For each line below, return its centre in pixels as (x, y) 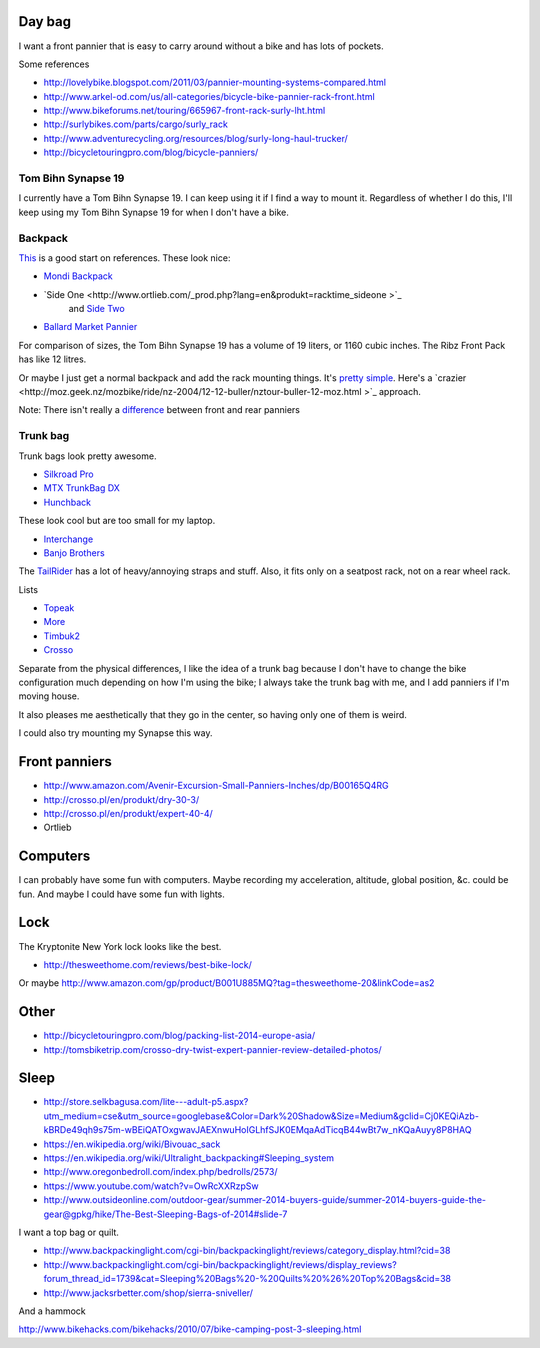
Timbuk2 (61, 636)
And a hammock (52, 1311)
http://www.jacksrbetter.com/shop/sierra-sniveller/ (148, 1292)
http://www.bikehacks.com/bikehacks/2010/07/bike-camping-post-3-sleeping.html (190, 1329)
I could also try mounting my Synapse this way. (115, 733)
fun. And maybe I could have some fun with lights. (121, 894)
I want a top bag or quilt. (69, 1232)
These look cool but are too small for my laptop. (117, 521)
